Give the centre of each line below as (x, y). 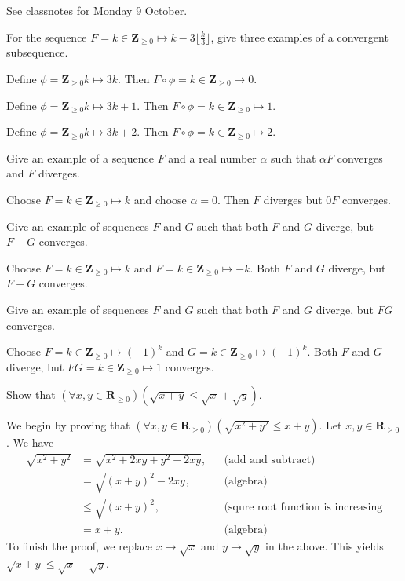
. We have (30, 442)
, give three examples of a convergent (299, 37)
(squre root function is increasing (303, 508)
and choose (160, 199)
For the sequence (47, 37)
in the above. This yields (325, 545)
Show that (31, 395)
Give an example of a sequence (80, 157)
